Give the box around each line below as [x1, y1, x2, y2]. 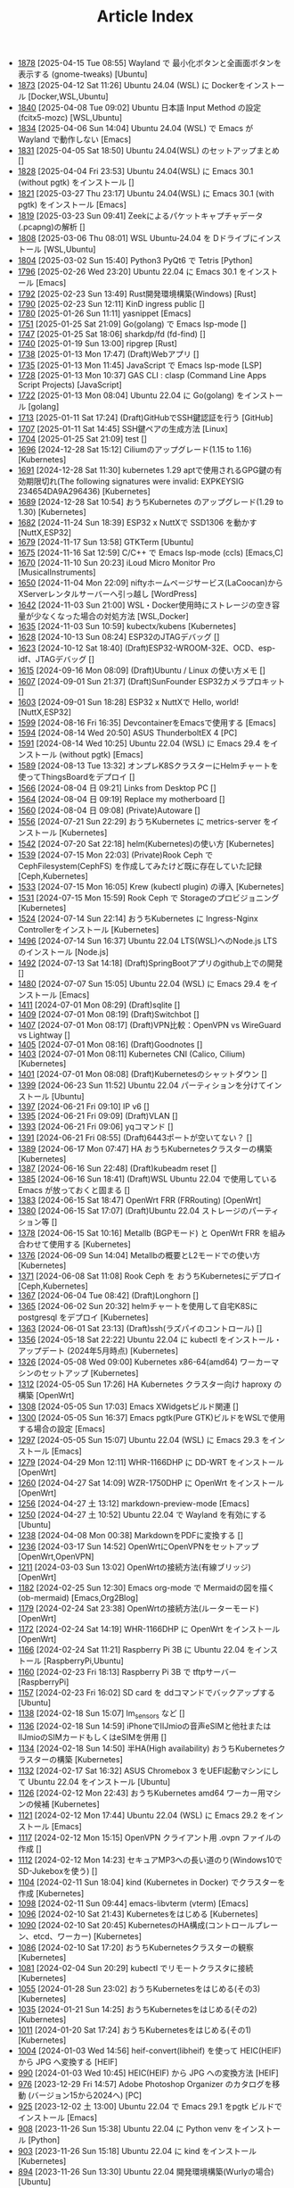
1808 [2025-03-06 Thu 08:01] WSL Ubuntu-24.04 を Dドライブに [17, 233, 258, 244]
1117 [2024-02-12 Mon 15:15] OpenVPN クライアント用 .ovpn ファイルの [17, 1832, 282, 1843]
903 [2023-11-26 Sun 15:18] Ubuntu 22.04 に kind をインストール [17, 2145, 257, 2156]
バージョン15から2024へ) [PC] [30, 2090, 143, 2101]
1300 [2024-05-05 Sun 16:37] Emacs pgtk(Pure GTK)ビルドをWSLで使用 [17, 1413, 286, 1423]
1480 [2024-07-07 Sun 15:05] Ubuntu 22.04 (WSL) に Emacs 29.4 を [17, 979, 271, 990]
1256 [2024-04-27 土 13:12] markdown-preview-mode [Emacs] [17, 1498, 249, 1509]
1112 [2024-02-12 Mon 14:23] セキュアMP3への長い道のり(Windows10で [17, 1854, 283, 1865]
